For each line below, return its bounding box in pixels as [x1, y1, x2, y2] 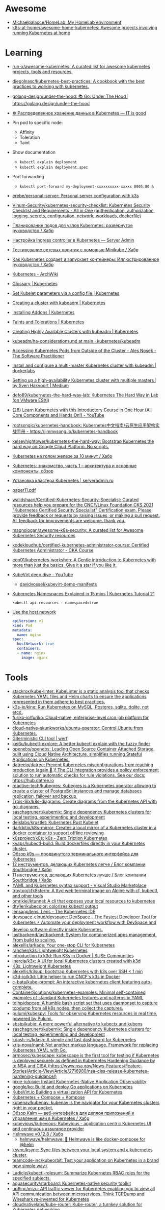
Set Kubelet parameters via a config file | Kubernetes [12, 290, 119, 296]
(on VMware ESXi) [12, 397, 50, 403]
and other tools [12, 893, 43, 898]
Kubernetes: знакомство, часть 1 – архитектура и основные [12, 463, 137, 468]
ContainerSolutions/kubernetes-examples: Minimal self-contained [12, 989, 146, 995]
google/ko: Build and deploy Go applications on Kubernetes [12, 1084, 133, 1090]
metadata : [12, 627, 33, 632]
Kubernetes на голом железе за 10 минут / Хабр [12, 453, 112, 459]
